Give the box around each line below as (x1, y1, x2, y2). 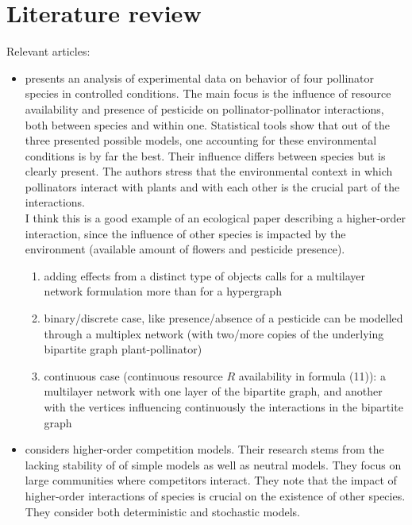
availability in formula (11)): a (238, 367, 386, 384)
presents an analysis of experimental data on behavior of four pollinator (25, 69, 375, 86)
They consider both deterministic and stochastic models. (25, 503, 300, 519)
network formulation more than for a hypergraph (44, 283, 282, 299)
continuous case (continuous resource (44, 367, 223, 384)
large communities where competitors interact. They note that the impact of (25, 472, 397, 488)
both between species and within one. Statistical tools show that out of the (25, 116, 391, 133)
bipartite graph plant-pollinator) (44, 341, 202, 357)
